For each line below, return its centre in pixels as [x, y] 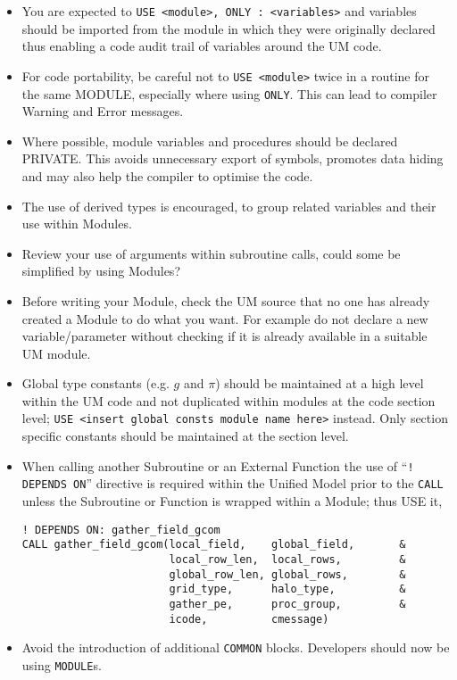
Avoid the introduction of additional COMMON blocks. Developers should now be [236, 647]
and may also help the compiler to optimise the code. [167, 175]
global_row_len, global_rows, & [287, 574]
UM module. [56, 353]
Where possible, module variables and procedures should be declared [210, 141]
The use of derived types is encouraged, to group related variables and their [229, 206]
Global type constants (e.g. [96, 383]
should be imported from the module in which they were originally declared [228, 28]
